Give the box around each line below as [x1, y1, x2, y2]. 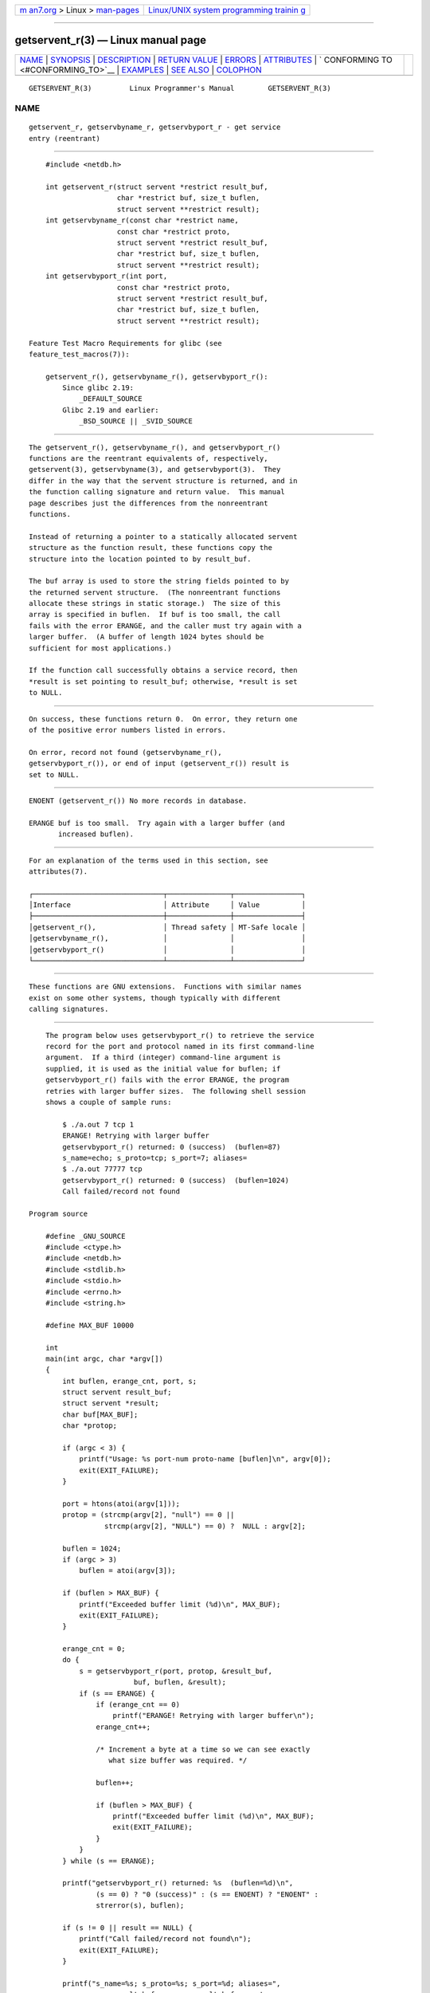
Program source [29, 1209, 88, 1218]
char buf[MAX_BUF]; [62, 1409, 139, 1419]
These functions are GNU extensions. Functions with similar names [29, 982, 302, 992]
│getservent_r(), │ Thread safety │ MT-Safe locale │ [29, 922, 307, 932]
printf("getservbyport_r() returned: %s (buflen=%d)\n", [62, 1878, 294, 1888]
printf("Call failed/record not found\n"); [79, 1934, 252, 1944]
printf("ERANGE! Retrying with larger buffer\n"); [112, 1711, 315, 1720]
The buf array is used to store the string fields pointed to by [29, 576, 290, 586]
